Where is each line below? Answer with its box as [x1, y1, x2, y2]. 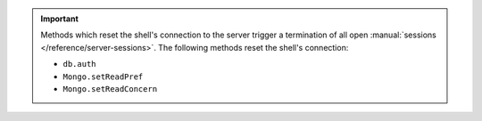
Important [40, 13, 79, 24]
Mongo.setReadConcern [62, 84, 158, 93]
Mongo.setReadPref [62, 71, 144, 82]
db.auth [62, 59, 97, 69]
